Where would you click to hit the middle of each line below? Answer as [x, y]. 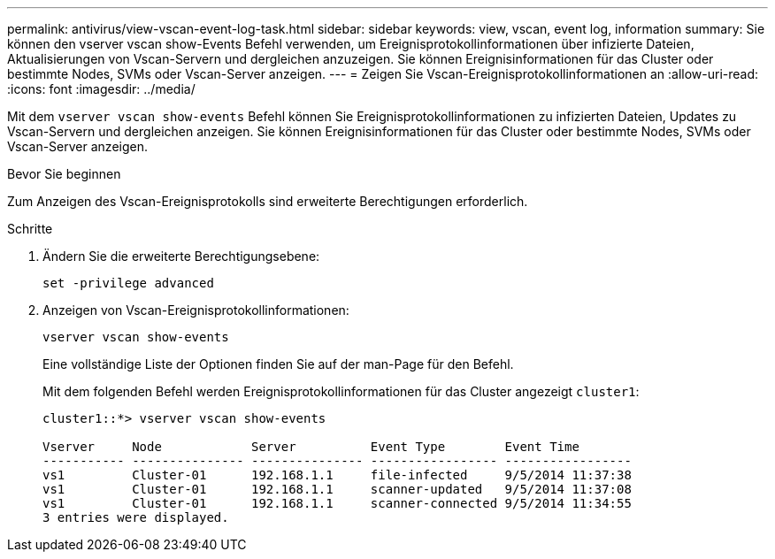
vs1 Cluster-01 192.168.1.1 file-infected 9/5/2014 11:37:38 [337, 475]
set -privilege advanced [128, 283]
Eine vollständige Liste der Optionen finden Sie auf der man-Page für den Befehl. [278, 364]
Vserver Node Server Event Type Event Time [311, 447]
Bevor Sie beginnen [64, 174]
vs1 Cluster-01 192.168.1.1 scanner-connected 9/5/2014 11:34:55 [337, 503]
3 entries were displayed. [136, 517]
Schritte [30, 229]
